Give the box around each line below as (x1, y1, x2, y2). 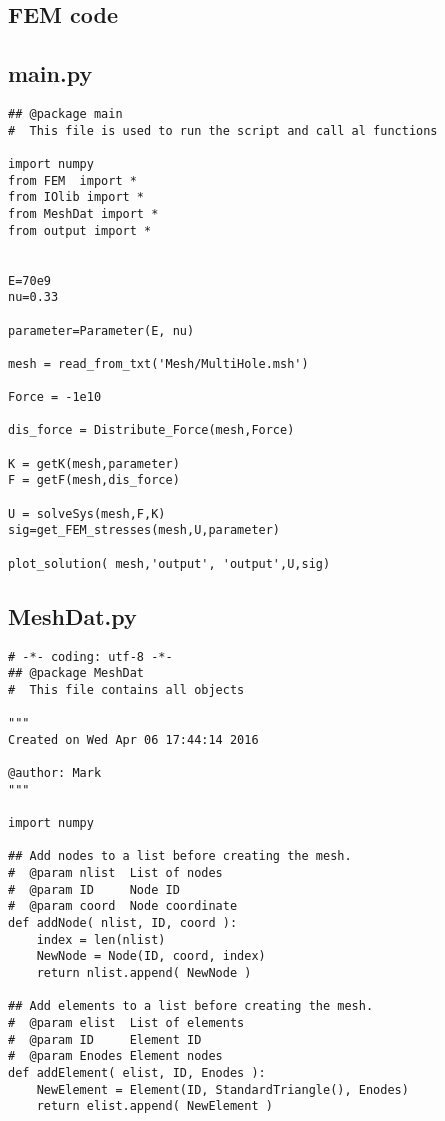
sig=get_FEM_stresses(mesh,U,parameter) (8, 523, 281, 538)
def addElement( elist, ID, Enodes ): (8, 1065, 266, 1080)
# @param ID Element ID (8, 1032, 202, 1047)
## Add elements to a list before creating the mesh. (8, 999, 374, 1014)
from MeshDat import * (8, 206, 159, 221)
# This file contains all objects (8, 682, 245, 697)
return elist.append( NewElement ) (36, 1099, 273, 1114)
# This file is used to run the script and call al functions (8, 123, 438, 138)
